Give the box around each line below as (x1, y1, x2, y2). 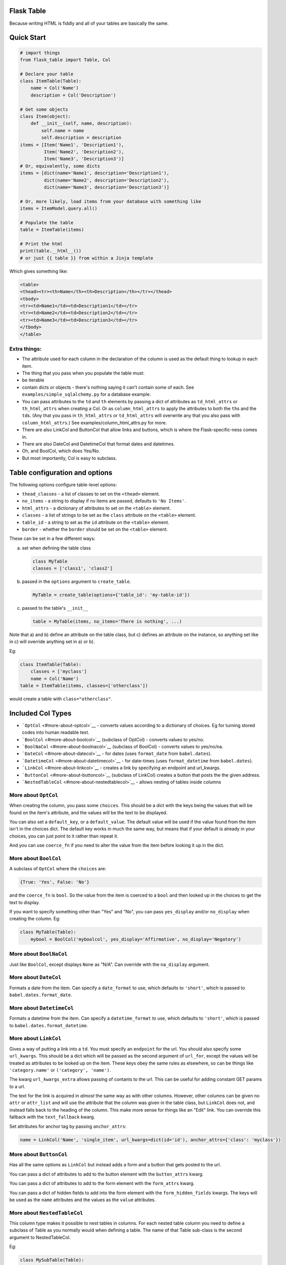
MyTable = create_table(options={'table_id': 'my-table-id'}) (32, 592, 190, 598)
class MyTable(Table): (20, 929, 76, 935)
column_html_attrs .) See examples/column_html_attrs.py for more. (22, 419, 167, 426)
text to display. (9, 899, 40, 905)
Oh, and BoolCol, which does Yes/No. (22, 448, 101, 454)
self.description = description (41, 135, 121, 141)
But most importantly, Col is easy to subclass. (22, 455, 117, 461)
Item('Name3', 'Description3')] (43, 156, 124, 162)
